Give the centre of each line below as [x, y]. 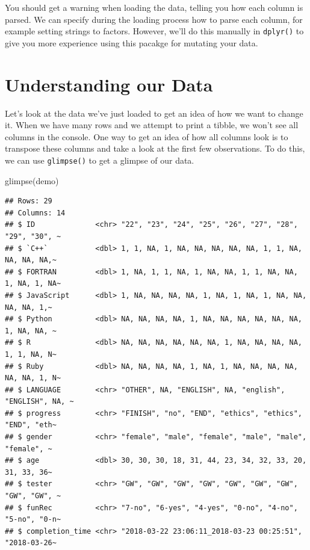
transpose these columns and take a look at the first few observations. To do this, [155, 148]
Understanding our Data [109, 84]
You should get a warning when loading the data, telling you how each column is [154, 7]
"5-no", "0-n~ [33, 520]
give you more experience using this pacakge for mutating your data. [132, 42]
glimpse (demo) [32, 180]
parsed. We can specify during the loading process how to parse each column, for [154, 19]
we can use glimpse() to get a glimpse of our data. [100, 160]
